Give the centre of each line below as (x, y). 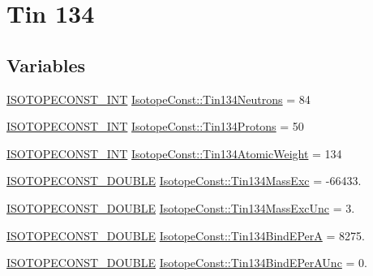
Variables (46, 65)
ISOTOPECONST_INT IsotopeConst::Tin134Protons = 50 (155, 126)
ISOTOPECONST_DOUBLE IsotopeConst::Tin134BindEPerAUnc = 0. (187, 263)
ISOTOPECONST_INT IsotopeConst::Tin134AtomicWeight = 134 (174, 153)
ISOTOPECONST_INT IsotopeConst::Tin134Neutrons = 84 (159, 99)
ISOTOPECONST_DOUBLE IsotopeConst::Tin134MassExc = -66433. (184, 181)
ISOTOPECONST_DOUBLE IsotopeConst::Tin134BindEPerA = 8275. (186, 235)
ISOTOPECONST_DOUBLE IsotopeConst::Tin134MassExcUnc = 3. (181, 207)
